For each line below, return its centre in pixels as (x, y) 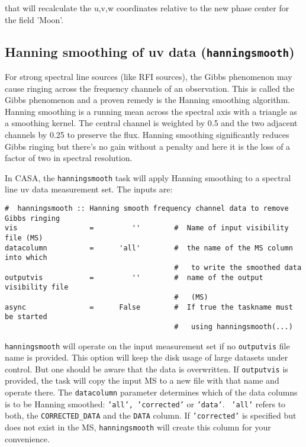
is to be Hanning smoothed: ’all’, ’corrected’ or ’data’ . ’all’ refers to (145, 403)
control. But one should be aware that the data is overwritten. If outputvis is (146, 369)
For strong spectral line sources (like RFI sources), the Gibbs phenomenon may (149, 76)
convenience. (27, 438)
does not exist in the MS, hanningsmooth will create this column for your (138, 427)
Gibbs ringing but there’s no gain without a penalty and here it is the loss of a (148, 146)
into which (26, 258)
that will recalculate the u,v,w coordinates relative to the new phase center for (147, 8)
